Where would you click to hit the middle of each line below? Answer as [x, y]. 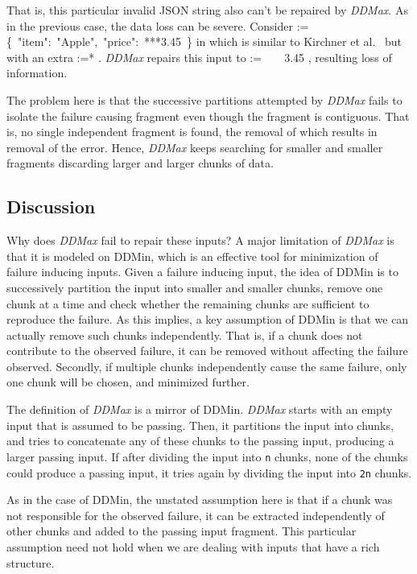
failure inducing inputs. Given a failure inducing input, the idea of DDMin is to [202, 272]
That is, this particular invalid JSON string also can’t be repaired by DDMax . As [207, 10]
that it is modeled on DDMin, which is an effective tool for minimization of [192, 256]
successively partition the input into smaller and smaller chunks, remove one [195, 287]
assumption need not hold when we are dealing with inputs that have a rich [193, 546]
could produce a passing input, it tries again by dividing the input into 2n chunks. [209, 472]
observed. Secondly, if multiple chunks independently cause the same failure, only [207, 366]
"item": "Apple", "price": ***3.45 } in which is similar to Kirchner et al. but [210, 41]
